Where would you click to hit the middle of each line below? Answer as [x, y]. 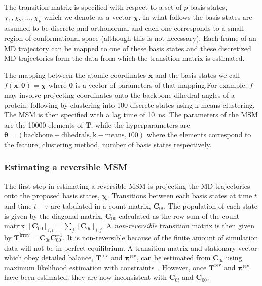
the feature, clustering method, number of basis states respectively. [108, 144]
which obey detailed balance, [49, 257]
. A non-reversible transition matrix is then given [178, 226]
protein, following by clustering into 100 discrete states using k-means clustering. [129, 105]
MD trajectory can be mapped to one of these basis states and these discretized [128, 48]
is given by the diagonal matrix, [53, 215]
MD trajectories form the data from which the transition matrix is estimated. [124, 58]
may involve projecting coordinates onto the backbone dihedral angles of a [119, 94]
